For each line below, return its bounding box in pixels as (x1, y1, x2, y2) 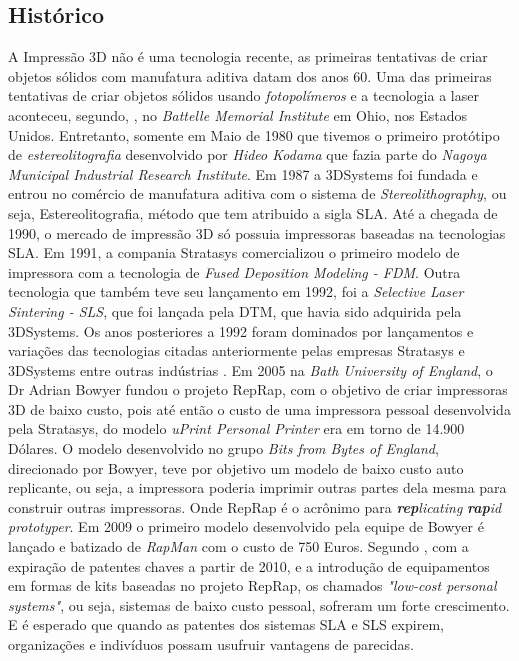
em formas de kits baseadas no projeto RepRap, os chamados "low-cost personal (8, 575, 497, 596)
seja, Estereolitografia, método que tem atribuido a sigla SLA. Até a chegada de (8, 202, 498, 223)
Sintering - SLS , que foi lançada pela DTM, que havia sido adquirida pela (8, 300, 462, 321)
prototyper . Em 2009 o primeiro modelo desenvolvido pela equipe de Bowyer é (8, 516, 484, 537)
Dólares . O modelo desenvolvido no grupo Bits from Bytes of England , (8, 438, 439, 459)
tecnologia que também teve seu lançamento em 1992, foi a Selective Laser (8, 281, 464, 302)
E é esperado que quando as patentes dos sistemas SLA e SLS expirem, (8, 614, 444, 635)
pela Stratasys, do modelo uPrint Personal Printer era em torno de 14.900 (8, 418, 465, 439)
